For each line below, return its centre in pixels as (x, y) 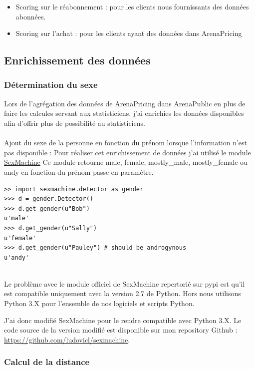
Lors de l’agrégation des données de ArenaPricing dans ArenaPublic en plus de (125, 103)
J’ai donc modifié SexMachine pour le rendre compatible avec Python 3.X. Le (123, 320)
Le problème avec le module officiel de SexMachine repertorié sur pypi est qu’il (125, 283)
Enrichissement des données (77, 60)
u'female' (20, 238)
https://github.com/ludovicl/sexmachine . (67, 339)
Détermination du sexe (51, 85)
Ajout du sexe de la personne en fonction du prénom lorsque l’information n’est (126, 143)
